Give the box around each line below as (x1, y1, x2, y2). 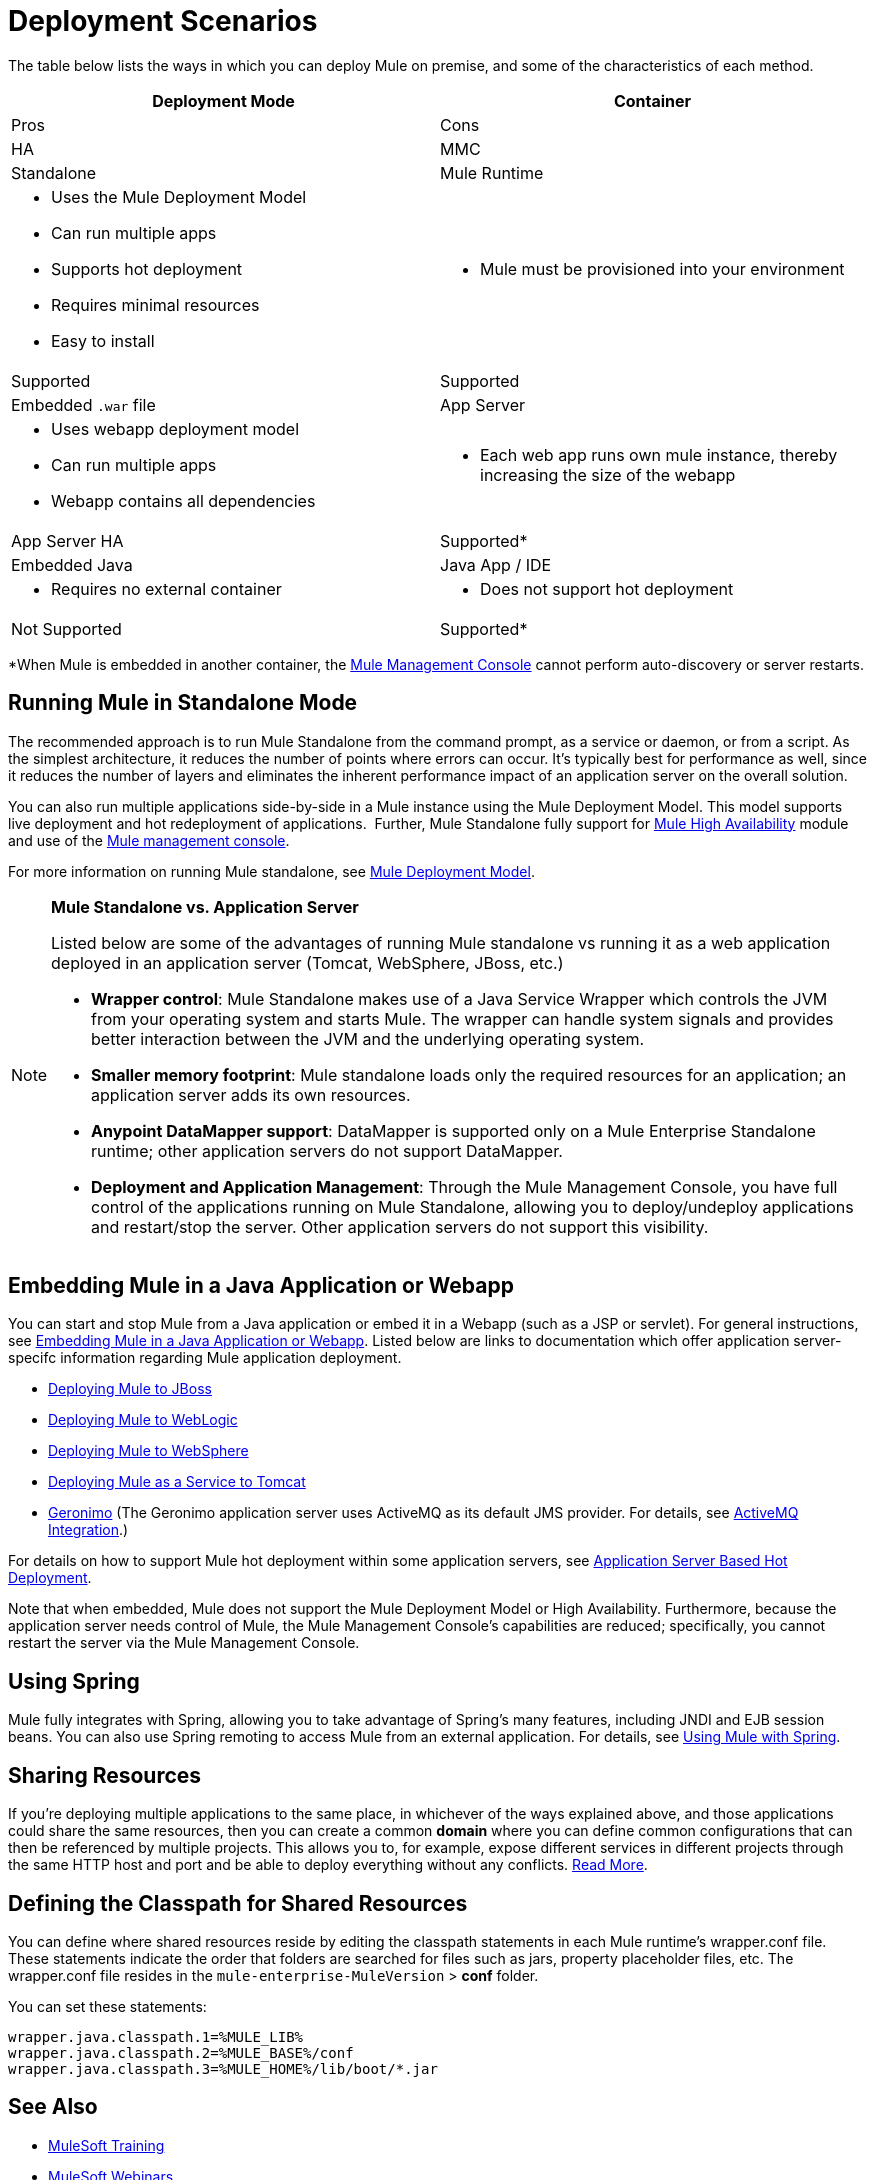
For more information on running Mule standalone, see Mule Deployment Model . (8, 862, 535, 880)
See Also (8, 2094, 98, 2120)
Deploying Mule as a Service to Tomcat (48, 1473, 306, 1491)
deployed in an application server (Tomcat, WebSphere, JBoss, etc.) (51, 952, 564, 973)
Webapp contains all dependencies (51, 490, 316, 511)
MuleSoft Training (48, 2136, 165, 2154)
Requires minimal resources (51, 294, 260, 315)
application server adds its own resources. (91, 1084, 411, 1105)
